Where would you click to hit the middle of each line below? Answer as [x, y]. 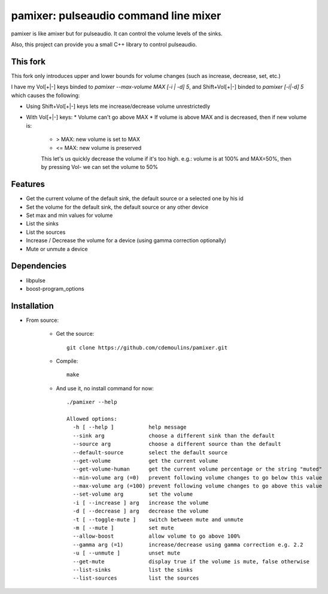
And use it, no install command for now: [105, 388]
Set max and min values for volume [69, 215]
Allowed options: [92, 419]
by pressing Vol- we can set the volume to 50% [100, 167]
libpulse [36, 280]
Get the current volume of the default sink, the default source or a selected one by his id [135, 198]
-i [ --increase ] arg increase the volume [141, 503]
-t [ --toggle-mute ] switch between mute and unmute [158, 519]
